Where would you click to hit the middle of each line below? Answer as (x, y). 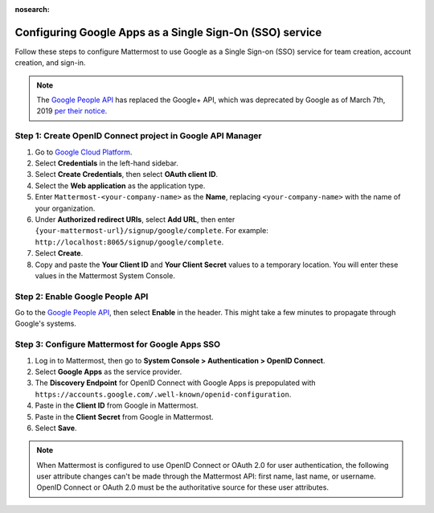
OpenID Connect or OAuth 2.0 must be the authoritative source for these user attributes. (183, 487)
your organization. (65, 208)
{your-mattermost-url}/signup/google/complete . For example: (151, 231)
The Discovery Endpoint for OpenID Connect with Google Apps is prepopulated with (176, 383)
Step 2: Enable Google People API (82, 296)
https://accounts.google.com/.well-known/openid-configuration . (163, 394)
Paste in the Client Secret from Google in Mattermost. (124, 417)
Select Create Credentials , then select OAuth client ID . (127, 174)
